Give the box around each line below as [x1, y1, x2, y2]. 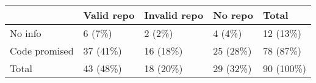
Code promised [10, 44, 74, 58]
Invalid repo [144, 8, 204, 22]
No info [10, 26, 41, 40]
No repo [213, 8, 253, 22]
